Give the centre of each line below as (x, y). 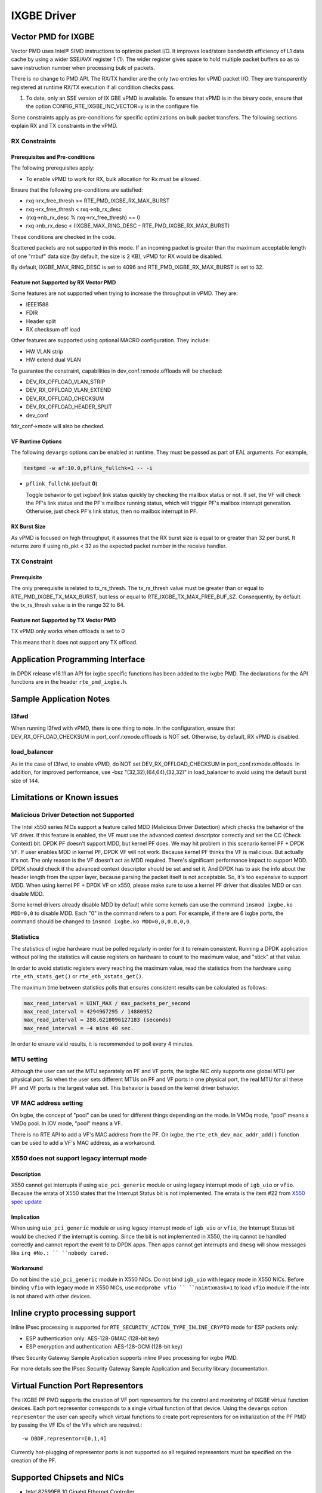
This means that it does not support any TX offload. (74, 642)
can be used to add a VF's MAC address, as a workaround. (83, 1143)
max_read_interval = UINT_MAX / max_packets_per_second (107, 1003)
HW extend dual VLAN (54, 360)
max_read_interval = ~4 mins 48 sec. (79, 1028)
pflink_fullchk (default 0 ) (62, 484)
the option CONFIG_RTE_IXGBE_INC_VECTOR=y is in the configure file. (113, 106)
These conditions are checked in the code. (64, 236)
